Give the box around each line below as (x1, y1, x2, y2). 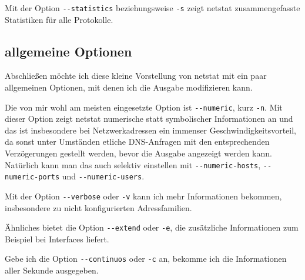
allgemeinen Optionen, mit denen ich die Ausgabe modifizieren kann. (5, 81, 253, 94)
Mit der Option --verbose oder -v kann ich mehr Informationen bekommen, (5, 189, 282, 202)
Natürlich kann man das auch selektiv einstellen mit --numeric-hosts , (5, 158, 261, 171)
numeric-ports (5, 173, 60, 182)
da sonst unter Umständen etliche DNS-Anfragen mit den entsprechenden (5, 135, 270, 148)
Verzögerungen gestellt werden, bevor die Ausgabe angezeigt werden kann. (5, 147, 272, 159)
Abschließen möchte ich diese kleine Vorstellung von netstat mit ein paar (5, 69, 267, 82)
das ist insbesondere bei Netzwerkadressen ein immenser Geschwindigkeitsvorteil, (5, 124, 296, 136)
